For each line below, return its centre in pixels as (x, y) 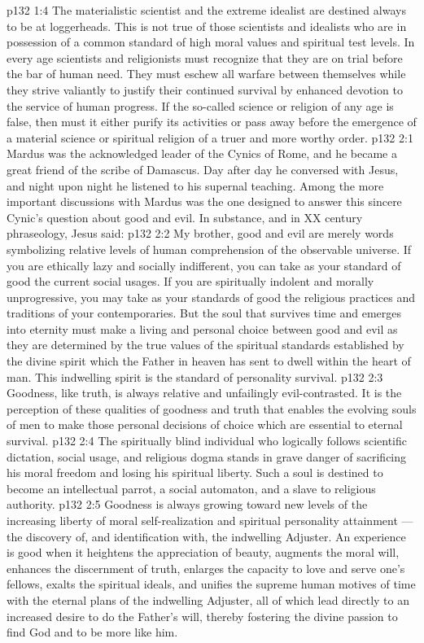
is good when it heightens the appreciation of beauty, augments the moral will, (203, 552)
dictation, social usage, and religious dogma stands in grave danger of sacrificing (207, 456)
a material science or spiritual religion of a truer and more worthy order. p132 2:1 (210, 137)
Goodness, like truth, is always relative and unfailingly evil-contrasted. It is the (204, 393)
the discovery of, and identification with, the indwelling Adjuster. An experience (206, 536)
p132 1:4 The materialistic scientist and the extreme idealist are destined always (206, 10)
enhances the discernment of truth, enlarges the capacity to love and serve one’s (206, 568)
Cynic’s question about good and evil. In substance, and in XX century (185, 217)
